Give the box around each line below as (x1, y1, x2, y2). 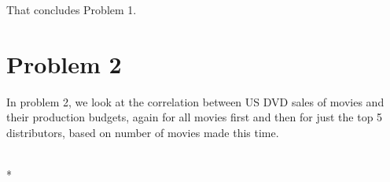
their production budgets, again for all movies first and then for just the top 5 (6, 109, 383, 125)
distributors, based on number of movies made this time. (6, 124, 279, 140)
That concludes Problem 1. (6, 2, 137, 17)
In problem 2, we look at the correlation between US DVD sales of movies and (6, 93, 384, 110)
